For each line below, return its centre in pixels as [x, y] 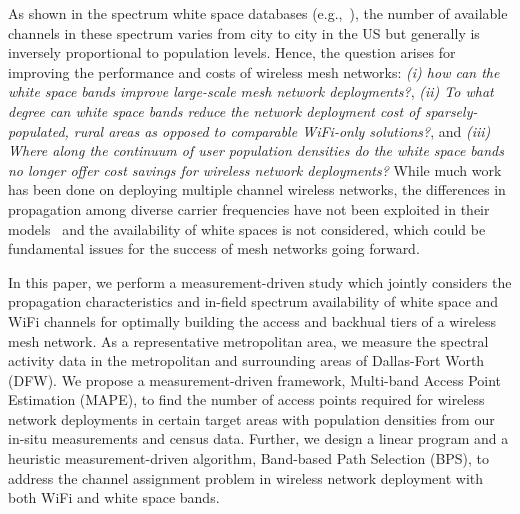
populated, [38, 130]
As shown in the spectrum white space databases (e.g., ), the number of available [258, 13]
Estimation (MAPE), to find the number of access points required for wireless [246, 399]
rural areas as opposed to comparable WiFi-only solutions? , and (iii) [282, 130]
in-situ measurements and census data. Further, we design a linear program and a [258, 438]
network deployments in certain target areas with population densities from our [251, 418]
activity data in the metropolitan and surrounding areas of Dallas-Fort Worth [246, 360]
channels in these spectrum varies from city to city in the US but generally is [244, 32]
